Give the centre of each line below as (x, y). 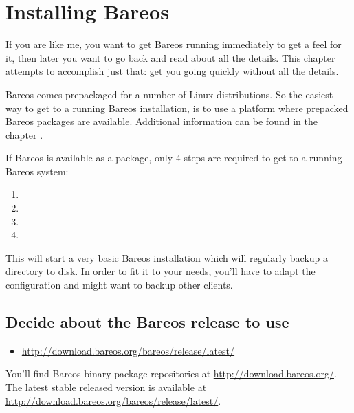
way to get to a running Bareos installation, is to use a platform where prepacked (177, 108)
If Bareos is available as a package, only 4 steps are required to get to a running (174, 158)
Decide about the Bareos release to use (147, 322)
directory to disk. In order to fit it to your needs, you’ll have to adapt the (161, 271)
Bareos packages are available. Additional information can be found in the (162, 121)
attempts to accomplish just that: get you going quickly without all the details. (172, 71)
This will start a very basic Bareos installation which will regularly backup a (167, 257)
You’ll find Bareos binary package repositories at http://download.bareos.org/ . (171, 373)
